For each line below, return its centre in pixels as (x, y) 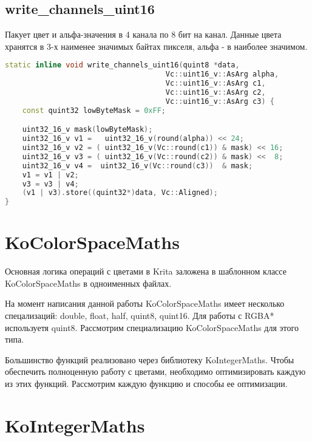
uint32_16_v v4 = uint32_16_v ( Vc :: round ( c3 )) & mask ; (137, 166)
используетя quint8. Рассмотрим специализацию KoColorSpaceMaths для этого (152, 327)
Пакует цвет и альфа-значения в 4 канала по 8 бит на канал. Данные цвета (143, 34)
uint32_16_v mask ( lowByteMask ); (87, 130)
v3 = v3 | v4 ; (50, 184)
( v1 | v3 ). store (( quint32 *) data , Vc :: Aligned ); (120, 193)
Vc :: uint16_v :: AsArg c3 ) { (220, 101)
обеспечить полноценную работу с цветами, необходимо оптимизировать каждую (155, 371)
